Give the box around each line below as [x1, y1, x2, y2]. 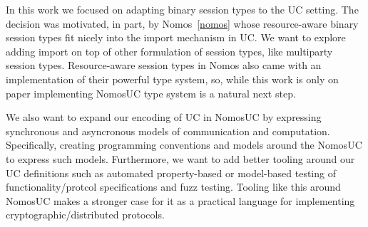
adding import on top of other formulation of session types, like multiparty [6, 43, 333, 58]
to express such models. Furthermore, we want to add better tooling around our [6, 151, 355, 166]
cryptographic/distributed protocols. [6, 207, 165, 222]
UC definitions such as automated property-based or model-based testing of [6, 165, 336, 180]
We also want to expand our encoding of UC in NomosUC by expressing [6, 110, 322, 125]
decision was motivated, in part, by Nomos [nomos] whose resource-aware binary [6, 16, 359, 31]
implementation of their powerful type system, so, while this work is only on [6, 71, 339, 86]
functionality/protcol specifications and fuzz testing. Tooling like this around [6, 179, 341, 194]
